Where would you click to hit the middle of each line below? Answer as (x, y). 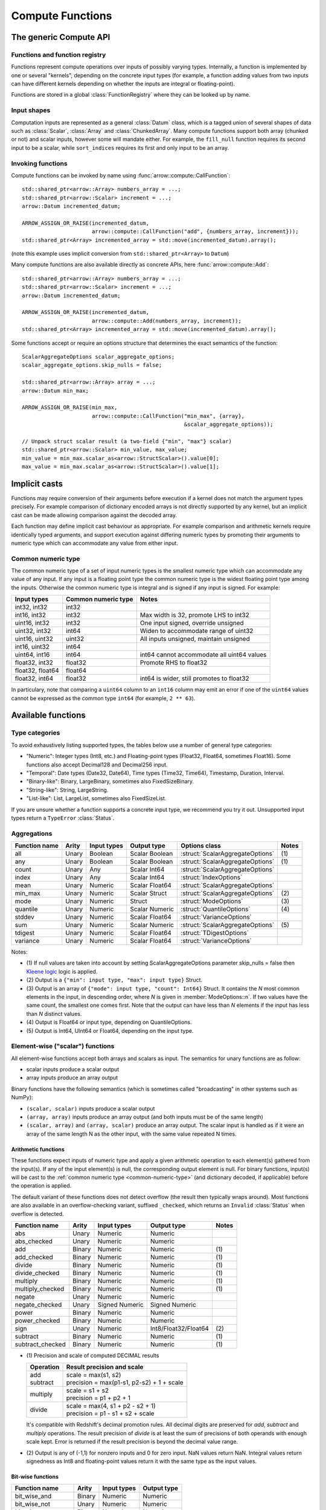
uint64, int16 (32, 655)
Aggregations (32, 834)
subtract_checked (40, 1344)
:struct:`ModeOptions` (212, 901)
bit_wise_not (33, 1504)
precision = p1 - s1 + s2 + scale (110, 1413)
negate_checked (38, 1305)
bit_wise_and (33, 1496)
